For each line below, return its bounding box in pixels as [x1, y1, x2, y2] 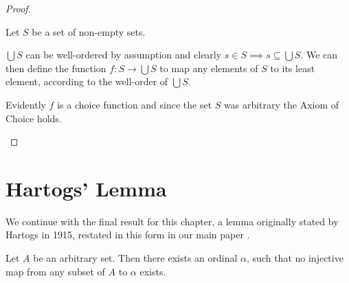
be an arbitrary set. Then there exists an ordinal [33, 251, 238, 265]
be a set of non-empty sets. [32, 24, 146, 38]
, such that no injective [247, 251, 344, 265]
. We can [300, 47, 338, 62]
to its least [270, 60, 315, 75]
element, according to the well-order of [5, 74, 168, 89]
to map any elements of [159, 60, 258, 75]
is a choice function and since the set [57, 97, 212, 111]
